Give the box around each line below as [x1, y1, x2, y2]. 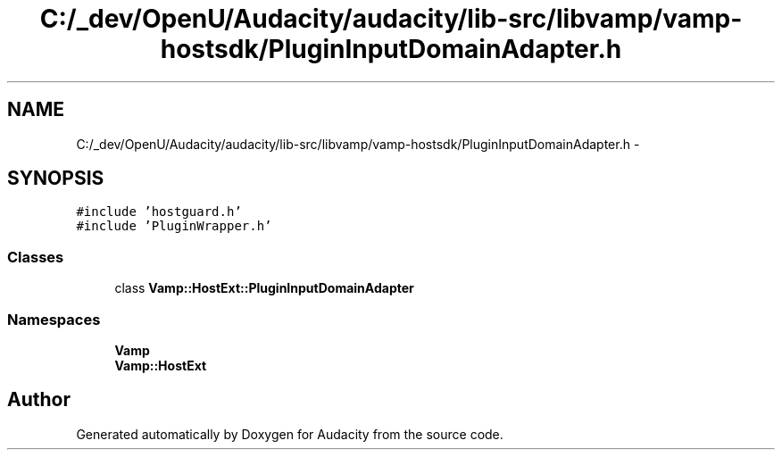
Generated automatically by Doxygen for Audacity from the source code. [76, 426, 503, 442]
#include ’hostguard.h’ [76, 204, 242, 220]
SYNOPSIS [7, 167, 104, 190]
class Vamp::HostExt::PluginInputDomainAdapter [114, 280, 414, 296]
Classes [7, 247, 64, 266]
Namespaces [7, 310, 101, 328]
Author [7, 388, 71, 411]
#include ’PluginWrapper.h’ [76, 219, 272, 234]
